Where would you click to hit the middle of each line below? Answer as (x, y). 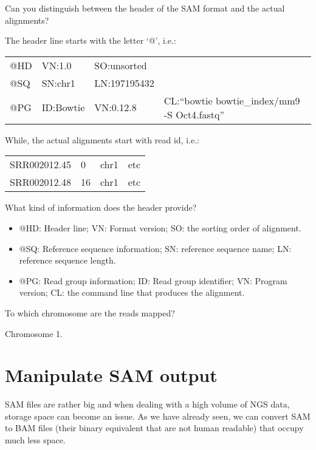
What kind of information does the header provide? (101, 207)
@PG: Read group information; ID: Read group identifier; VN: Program (153, 280)
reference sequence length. (67, 260)
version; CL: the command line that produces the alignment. (132, 292)
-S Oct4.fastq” (194, 114)
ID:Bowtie (63, 107)
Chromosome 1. (34, 333)
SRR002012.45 (40, 165)
